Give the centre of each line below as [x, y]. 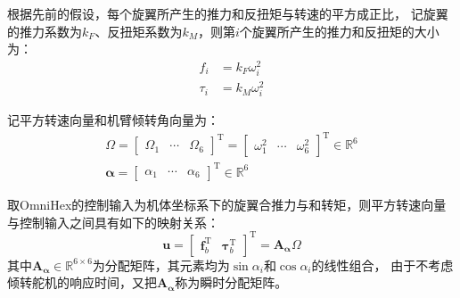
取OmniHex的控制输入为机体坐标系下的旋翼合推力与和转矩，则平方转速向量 [227, 204]
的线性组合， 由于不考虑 [382, 265]
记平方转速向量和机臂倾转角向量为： [113, 120]
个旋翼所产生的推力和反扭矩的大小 [339, 31]
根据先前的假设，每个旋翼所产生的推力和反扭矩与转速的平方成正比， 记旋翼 [228, 13]
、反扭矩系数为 [139, 31]
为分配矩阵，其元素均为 [161, 265]
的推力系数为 [45, 31]
